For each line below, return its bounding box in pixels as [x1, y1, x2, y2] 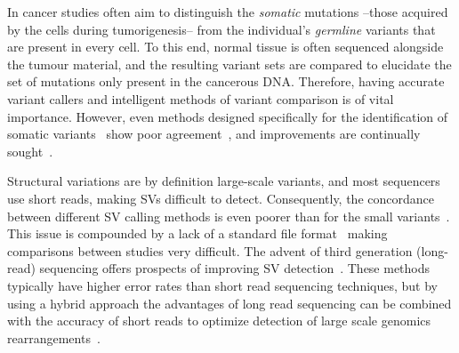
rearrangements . [7, 328, 101, 347]
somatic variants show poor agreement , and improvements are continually [7, 124, 421, 143]
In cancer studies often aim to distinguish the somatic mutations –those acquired [7, 3, 448, 20]
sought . [7, 141, 53, 160]
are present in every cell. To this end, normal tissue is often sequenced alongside [7, 37, 444, 56]
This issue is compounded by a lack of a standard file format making [7, 224, 388, 243]
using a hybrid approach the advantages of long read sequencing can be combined [7, 293, 452, 312]
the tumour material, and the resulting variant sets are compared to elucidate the [7, 54, 452, 73]
